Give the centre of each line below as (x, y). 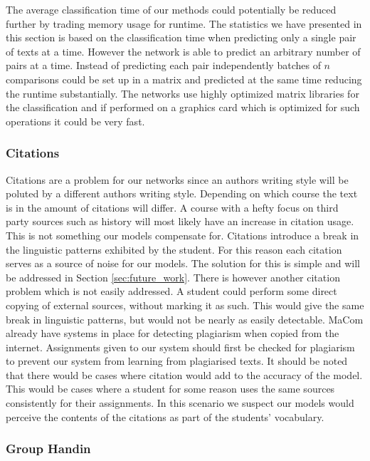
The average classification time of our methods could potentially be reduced (171, 9)
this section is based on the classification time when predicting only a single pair (181, 37)
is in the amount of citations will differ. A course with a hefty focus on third (172, 207)
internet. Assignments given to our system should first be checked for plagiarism (180, 347)
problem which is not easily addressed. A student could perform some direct (171, 291)
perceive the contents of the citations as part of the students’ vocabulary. (165, 416)
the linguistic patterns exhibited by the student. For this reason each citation (174, 249)
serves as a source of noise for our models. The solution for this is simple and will (183, 263)
